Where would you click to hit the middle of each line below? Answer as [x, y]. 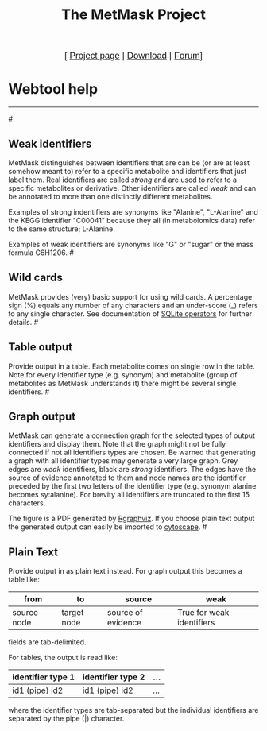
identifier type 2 [114, 677]
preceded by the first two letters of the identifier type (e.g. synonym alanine [132, 486]
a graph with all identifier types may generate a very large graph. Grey [123, 461]
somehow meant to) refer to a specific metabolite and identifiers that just [128, 171]
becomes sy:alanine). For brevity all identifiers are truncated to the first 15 [129, 495]
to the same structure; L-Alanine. [62, 229]
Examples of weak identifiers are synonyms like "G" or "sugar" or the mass [131, 244]
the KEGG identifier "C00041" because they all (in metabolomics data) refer [132, 220]
